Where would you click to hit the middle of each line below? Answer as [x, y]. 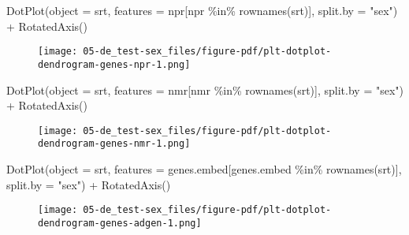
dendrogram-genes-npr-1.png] [114, 64]
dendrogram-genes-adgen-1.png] [120, 223]
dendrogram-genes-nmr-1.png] [114, 144]
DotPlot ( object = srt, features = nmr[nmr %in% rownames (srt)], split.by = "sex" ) [205, 90]
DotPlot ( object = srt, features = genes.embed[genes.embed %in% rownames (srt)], [204, 169]
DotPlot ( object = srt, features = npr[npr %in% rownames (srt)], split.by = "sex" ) [202, 10]
